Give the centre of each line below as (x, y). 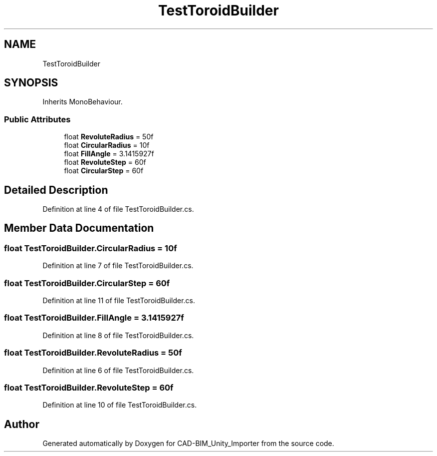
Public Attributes (37, 119)
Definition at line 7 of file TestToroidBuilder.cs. (118, 266)
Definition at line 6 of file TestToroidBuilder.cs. (118, 370)
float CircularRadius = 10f (107, 145)
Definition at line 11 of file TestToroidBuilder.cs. (119, 300)
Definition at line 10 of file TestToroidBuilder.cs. (120, 405)
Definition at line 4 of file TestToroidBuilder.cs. (118, 209)
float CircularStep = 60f (104, 171)
